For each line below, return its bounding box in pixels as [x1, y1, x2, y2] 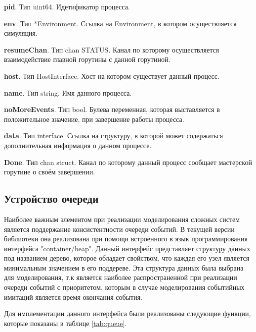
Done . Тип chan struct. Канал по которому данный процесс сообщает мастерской [4, 157, 252, 167]
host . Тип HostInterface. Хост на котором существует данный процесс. [4, 70, 219, 81]
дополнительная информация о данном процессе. [4, 140, 152, 150]
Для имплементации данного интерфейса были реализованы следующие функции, [4, 308, 251, 319]
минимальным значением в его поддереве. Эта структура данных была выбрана [4, 262, 244, 273]
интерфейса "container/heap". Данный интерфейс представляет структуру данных [4, 243, 251, 253]
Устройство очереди [4, 191, 99, 206]
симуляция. [4, 28, 38, 38]
